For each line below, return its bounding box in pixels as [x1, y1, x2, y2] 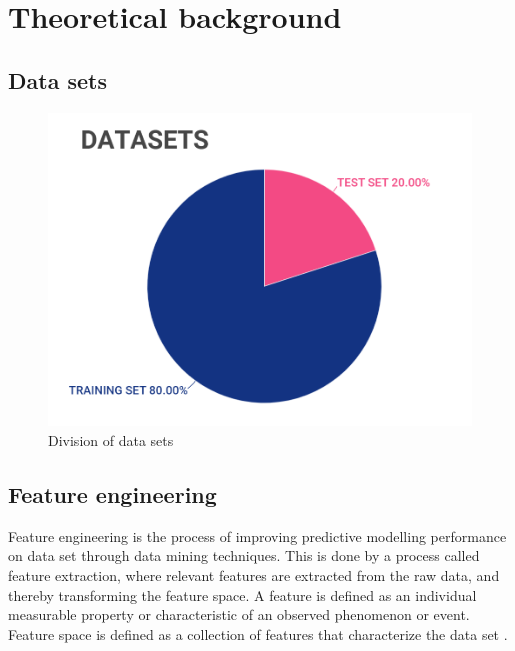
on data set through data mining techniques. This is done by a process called [8, 545, 480, 566]
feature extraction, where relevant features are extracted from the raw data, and [8, 564, 500, 585]
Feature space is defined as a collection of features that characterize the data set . [8, 623, 508, 644]
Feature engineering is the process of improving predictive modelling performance [8, 525, 507, 546]
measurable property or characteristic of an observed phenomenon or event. [8, 604, 470, 625]
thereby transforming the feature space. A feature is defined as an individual [8, 584, 477, 605]
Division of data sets [48, 429, 174, 450]
